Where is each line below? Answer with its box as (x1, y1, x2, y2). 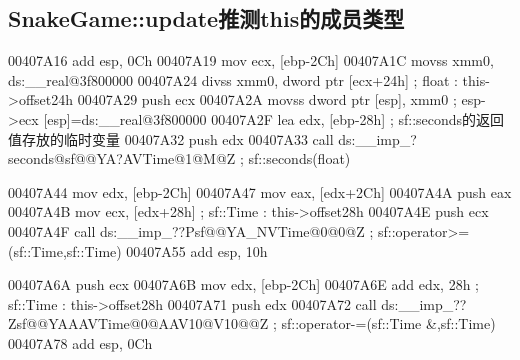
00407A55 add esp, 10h (126, 240, 268, 261)
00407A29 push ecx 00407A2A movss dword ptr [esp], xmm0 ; (77, 89, 457, 110)
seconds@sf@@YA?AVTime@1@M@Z (8, 148, 236, 169)
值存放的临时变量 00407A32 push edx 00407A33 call (8, 128, 334, 149)
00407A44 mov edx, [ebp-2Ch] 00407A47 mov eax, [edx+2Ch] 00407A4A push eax (8, 181, 512, 202)
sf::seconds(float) (248, 148, 351, 169)
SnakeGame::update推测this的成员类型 (8, 3, 405, 34)
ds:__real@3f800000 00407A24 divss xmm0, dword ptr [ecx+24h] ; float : (8, 69, 458, 90)
